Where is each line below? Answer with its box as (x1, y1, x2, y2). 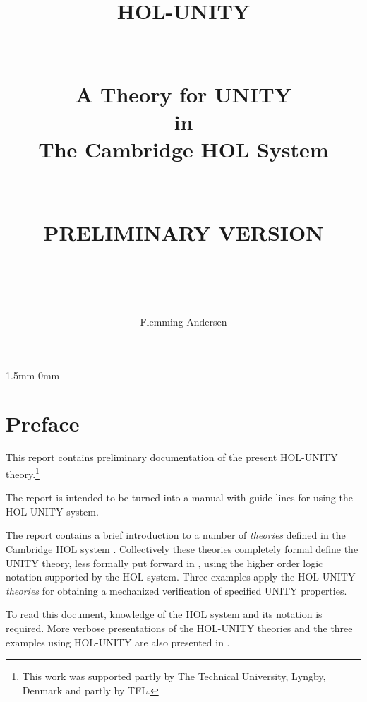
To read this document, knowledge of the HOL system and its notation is (6, 607, 323, 621)
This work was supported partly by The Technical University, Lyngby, (22, 669, 326, 684)
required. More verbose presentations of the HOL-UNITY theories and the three (6, 620, 353, 635)
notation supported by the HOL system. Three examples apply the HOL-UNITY (6, 569, 356, 584)
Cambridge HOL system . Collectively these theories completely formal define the (6, 541, 359, 556)
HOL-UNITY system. (6, 504, 99, 518)
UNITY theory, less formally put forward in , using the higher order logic (6, 555, 323, 570)
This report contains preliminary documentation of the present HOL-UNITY (6, 450, 338, 465)
